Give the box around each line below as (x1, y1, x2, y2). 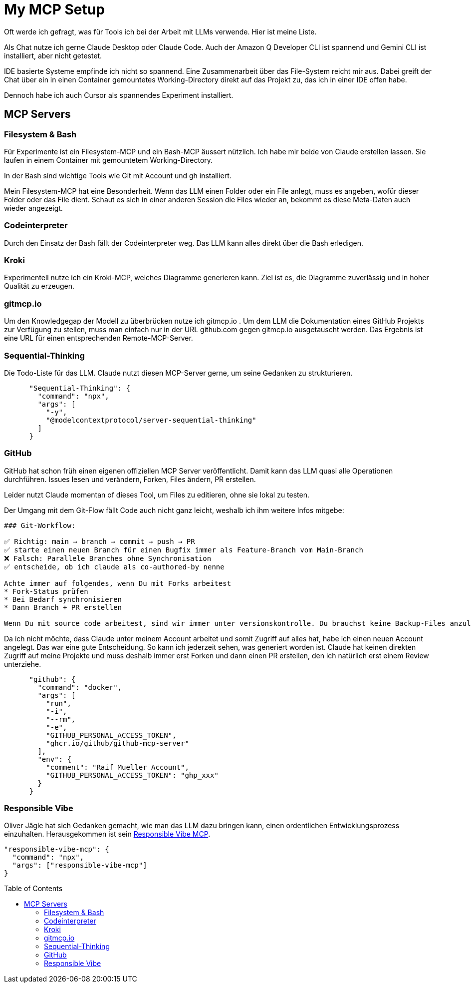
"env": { (37, 755, 71, 763)
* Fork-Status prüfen (4, 587, 88, 595)
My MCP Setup (4, 1, 105, 18)
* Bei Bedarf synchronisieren (4, 595, 122, 603)
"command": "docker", (37, 683, 122, 691)
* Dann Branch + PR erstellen (4, 603, 122, 611)
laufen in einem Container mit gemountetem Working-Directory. (4, 155, 213, 164)
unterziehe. (4, 659, 41, 668)
